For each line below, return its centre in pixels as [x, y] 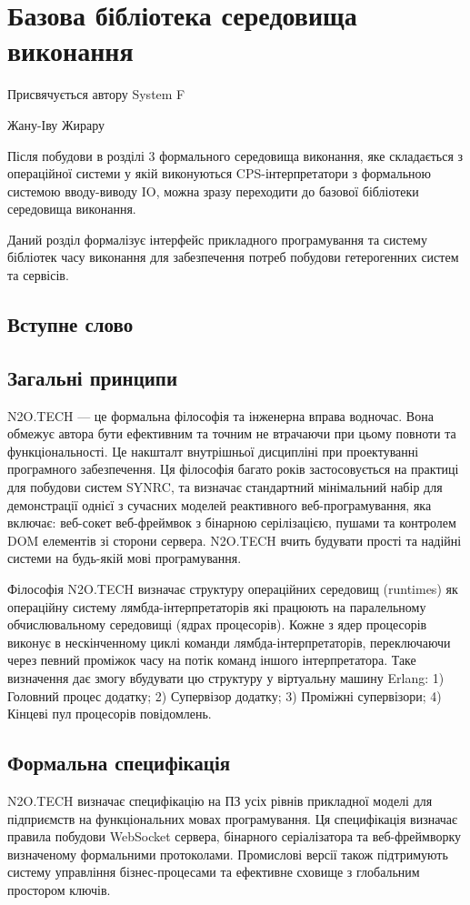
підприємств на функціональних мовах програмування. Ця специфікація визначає [233, 818]
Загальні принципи [93, 377]
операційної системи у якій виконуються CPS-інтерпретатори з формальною [220, 173]
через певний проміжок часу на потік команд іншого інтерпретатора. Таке [212, 660]
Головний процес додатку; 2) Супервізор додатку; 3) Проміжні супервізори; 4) [225, 695]
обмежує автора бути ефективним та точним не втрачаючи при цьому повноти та [232, 433]
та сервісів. [38, 275]
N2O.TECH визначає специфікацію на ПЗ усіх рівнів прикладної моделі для [220, 800]
